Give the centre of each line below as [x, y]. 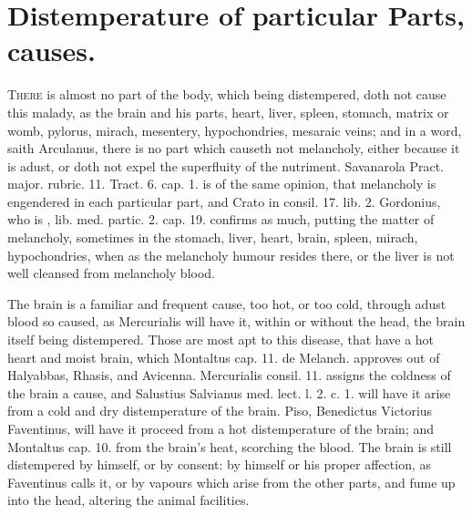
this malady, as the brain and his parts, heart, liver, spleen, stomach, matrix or [228, 112]
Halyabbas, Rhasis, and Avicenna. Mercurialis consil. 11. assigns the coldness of [229, 375]
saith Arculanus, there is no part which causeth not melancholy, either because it [234, 148]
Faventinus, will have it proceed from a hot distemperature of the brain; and [221, 428]
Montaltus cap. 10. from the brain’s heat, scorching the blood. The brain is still [230, 446]
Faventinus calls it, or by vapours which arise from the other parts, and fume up [231, 482]
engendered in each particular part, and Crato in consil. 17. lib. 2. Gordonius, [224, 201]
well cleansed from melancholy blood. [112, 273]
